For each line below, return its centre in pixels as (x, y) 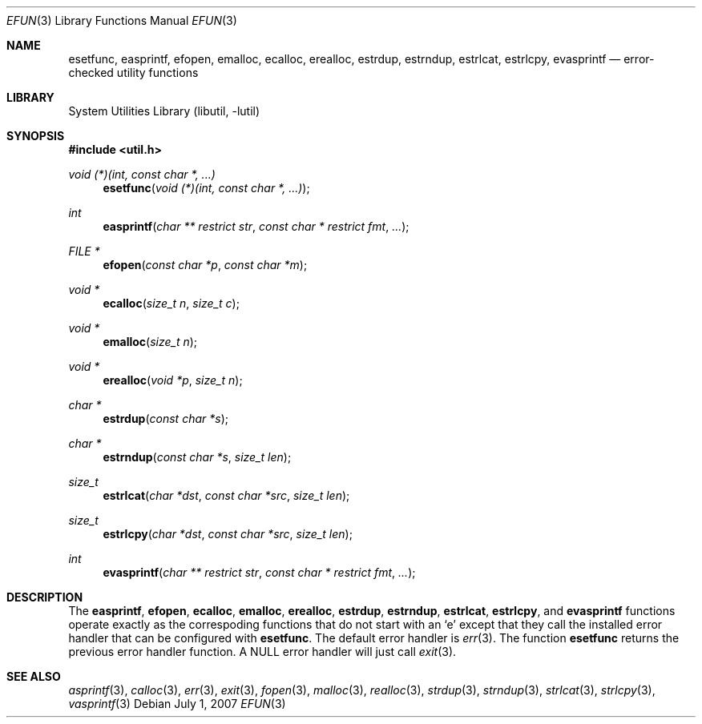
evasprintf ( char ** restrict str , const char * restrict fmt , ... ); (259, 572)
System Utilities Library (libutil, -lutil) (164, 111)
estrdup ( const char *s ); (165, 418)
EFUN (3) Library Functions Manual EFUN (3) (122, 20)
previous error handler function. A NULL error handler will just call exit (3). (262, 652)
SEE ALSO (34, 676)
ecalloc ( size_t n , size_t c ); (171, 303)
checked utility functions (133, 72)
